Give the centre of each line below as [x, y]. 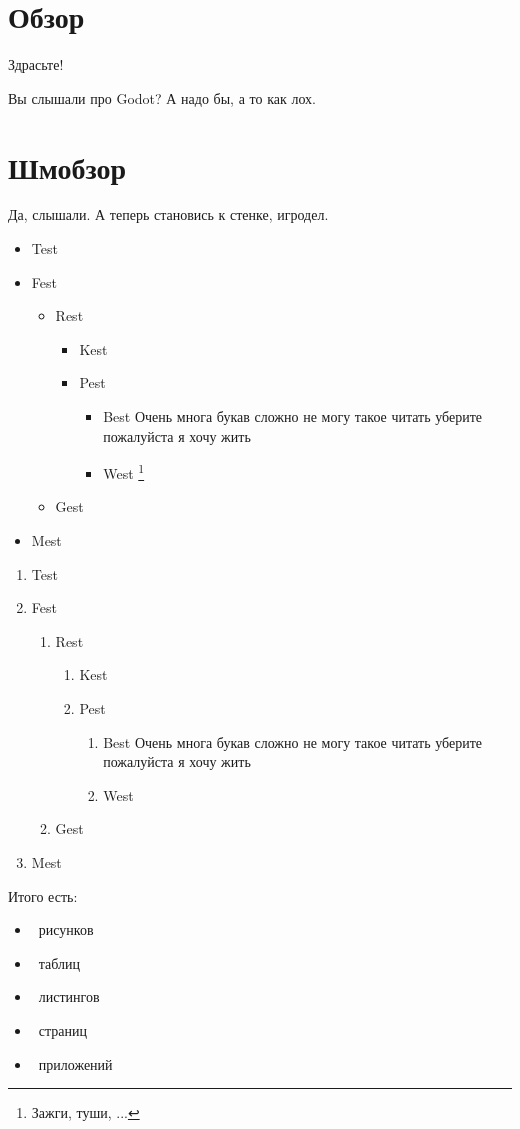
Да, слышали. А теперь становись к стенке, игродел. [168, 214]
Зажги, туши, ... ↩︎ [85, 1112]
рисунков [66, 929]
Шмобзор [67, 166]
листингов [69, 996]
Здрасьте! [36, 64]
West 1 [124, 471]
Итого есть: [43, 895]
